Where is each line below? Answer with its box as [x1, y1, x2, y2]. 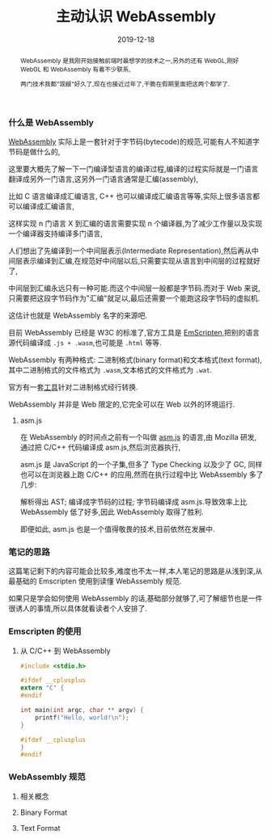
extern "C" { [19, 684, 65, 692]
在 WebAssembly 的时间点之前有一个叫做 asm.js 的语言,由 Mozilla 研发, [19, 432, 257, 441]
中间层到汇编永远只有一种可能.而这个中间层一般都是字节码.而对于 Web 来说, [8, 284, 260, 293]
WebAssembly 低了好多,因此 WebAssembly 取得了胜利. [19, 507, 204, 516]
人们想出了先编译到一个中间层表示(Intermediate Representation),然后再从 [8, 246, 252, 255]
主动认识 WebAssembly [55, 7, 217, 26]
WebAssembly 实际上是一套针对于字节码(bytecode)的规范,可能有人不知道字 [8, 137, 260, 146]
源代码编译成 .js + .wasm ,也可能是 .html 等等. [8, 338, 162, 348]
